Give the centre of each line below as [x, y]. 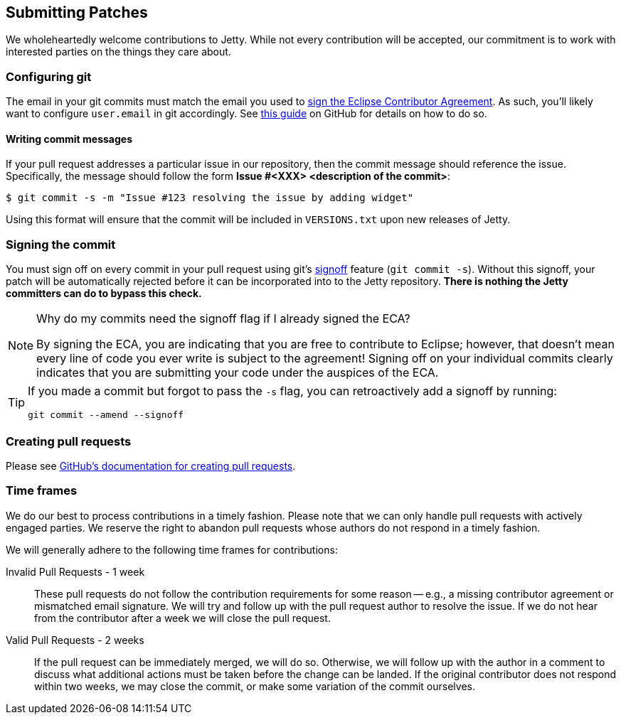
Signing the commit [61, 244]
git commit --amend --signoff [106, 415]
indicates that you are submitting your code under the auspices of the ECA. [238, 373]
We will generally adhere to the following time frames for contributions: [172, 549]
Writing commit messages [69, 139]
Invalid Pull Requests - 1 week [75, 571]
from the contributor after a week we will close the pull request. [182, 618]
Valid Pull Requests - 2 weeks [75, 640]
